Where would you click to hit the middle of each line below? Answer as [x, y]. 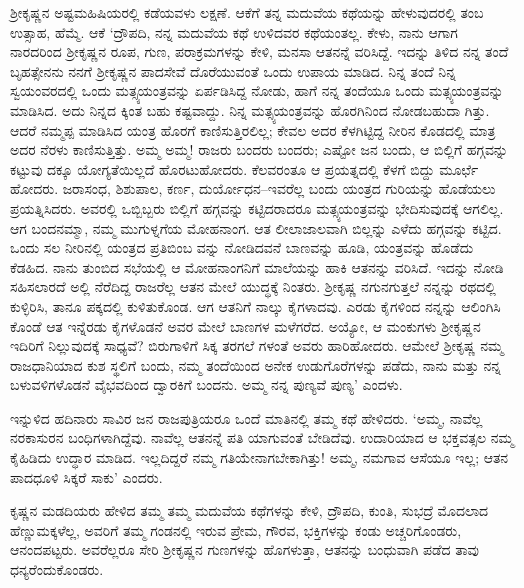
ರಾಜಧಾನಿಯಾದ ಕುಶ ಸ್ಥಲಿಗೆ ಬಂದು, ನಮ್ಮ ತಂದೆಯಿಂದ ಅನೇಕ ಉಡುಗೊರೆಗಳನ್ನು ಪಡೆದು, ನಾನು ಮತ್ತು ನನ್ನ [255, 364]
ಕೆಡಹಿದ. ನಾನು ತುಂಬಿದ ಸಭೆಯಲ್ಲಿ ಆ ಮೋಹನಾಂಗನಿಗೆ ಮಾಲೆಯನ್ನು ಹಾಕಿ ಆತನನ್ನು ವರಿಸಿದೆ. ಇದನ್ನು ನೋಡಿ [257, 266]
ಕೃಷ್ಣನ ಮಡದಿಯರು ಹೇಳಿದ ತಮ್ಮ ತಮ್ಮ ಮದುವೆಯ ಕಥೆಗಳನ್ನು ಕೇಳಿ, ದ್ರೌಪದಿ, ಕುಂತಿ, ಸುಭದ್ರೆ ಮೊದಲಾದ [249, 510]
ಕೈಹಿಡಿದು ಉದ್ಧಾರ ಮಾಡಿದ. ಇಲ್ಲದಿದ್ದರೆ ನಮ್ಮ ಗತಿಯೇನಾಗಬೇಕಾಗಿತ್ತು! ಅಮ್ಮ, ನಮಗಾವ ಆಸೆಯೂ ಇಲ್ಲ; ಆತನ [259, 457]
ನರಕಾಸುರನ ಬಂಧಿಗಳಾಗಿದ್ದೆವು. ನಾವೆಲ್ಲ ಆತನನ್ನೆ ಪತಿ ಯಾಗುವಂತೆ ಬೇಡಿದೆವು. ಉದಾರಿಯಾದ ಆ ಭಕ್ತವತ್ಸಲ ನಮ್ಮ [262, 437]
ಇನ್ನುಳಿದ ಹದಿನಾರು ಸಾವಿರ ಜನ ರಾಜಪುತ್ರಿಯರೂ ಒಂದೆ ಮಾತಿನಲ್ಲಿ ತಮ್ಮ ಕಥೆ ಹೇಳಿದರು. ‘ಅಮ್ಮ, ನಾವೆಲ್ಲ [246, 417]
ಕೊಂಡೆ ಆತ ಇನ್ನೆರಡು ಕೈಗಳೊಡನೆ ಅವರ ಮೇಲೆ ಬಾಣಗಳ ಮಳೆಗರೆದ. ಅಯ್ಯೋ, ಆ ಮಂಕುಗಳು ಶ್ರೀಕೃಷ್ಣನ [245, 325]
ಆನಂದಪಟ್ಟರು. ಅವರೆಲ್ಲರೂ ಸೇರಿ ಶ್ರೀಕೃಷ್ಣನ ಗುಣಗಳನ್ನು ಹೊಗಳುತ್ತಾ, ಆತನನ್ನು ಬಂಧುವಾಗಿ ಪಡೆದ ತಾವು [244, 549]
